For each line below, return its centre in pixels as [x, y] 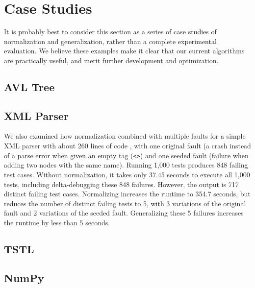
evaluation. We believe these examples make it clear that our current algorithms [124, 51]
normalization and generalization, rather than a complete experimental [110, 41]
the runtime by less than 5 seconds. [57, 222]
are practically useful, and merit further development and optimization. [111, 60]
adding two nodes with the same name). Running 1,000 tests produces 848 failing [126, 165]
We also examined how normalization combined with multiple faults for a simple [125, 136]
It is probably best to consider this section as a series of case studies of [110, 32]
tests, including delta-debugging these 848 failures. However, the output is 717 [121, 184]
